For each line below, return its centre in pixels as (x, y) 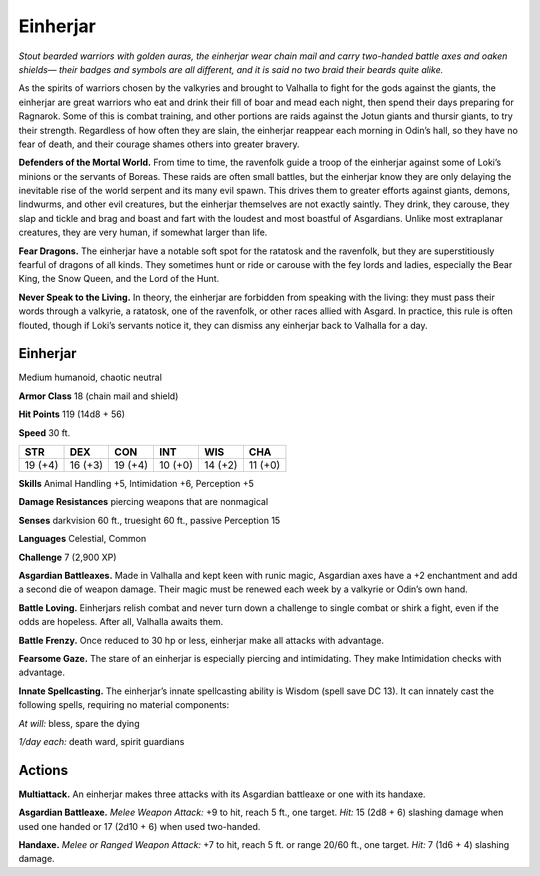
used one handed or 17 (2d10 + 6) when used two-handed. (139, 826)
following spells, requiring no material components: (124, 705)
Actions (43, 770)
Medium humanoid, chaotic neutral (90, 377)
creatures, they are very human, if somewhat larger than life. (143, 232)
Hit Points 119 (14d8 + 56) (71, 414)
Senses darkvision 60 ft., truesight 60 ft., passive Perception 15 (149, 520)
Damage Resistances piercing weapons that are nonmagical (143, 502)
